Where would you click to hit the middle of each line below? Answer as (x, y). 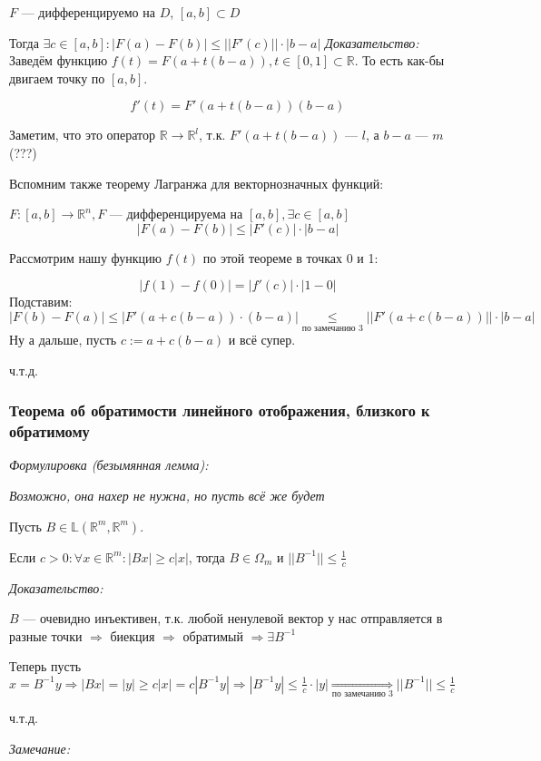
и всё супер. (262, 340)
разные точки (46, 635)
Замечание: (40, 748)
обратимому (49, 431)
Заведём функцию (59, 60)
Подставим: (41, 302)
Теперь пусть (45, 666)
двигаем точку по (57, 78)
